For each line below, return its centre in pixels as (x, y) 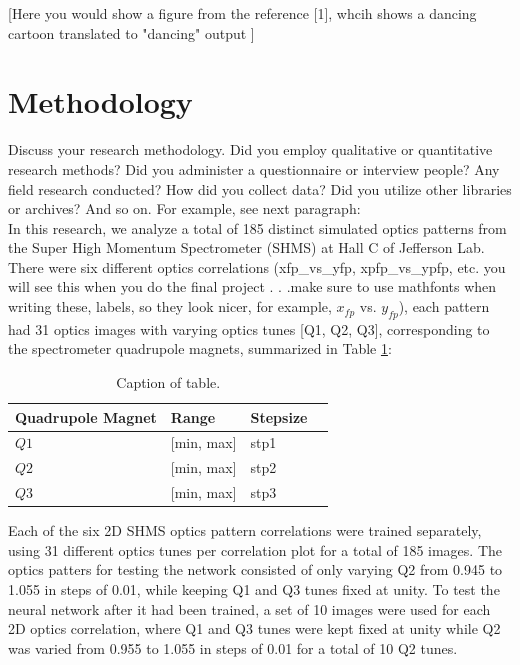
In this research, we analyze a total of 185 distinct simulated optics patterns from (257, 227)
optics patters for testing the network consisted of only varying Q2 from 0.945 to (255, 569)
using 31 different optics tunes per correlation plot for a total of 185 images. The (255, 549)
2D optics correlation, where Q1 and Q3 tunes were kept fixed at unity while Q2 (254, 628)
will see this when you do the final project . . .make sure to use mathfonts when (252, 286)
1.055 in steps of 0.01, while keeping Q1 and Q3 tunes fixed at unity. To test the (254, 589)
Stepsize (279, 416)
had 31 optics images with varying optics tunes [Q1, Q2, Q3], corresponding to (249, 328)
